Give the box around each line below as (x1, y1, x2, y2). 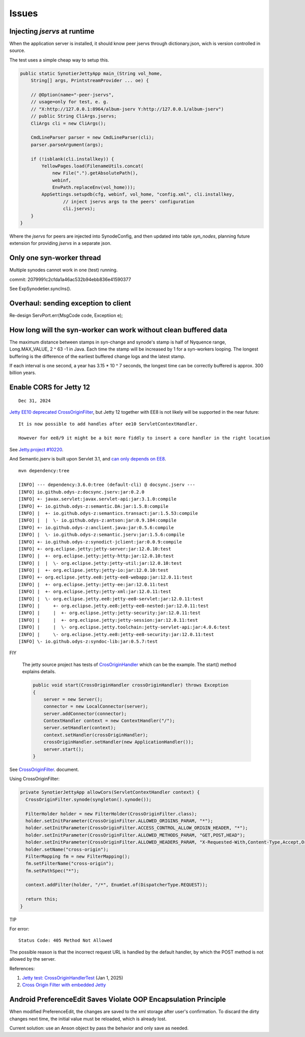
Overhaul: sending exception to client (9, 299, 131, 307)
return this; (25, 896, 58, 902)
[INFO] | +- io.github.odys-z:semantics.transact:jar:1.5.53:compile (18, 510, 198, 516)
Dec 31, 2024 (18, 397, 51, 404)
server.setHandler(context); (43, 725, 116, 731)
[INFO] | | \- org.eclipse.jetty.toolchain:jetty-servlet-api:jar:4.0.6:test (18, 624, 230, 630)
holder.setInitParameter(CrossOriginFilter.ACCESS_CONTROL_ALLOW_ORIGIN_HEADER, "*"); (25, 825, 249, 831)
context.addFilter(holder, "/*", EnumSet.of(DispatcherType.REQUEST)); (25, 882, 208, 888)
